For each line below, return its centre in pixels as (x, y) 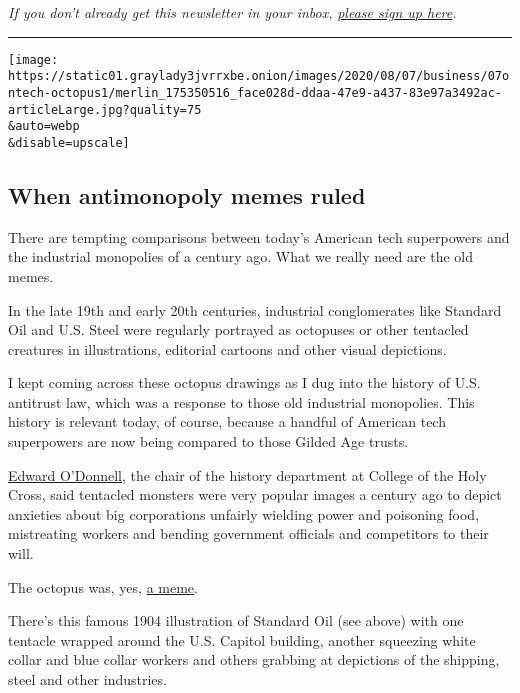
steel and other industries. (87, 679)
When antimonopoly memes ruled (187, 194)
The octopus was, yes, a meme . (103, 586)
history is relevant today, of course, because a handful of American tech (227, 421)
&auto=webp (44, 126)
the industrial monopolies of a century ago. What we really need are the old (241, 256)
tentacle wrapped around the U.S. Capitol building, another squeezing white (242, 639)
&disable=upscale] (69, 142)
